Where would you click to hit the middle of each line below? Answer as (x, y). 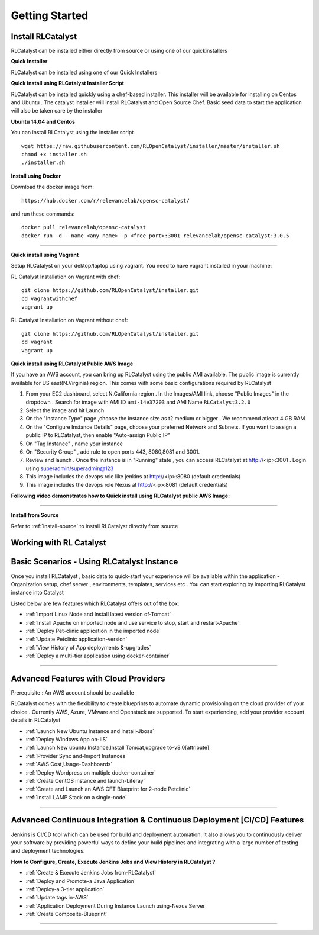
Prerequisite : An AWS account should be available (72, 692)
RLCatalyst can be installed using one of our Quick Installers (84, 72)
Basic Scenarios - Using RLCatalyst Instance (95, 562)
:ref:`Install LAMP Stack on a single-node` (76, 797)
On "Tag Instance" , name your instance (74, 444)
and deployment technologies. (48, 851)
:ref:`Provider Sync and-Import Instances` (76, 756)
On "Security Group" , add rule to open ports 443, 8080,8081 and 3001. (113, 452)
